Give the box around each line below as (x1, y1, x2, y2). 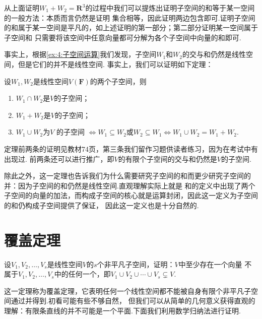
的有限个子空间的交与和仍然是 (118, 153, 217, 164)
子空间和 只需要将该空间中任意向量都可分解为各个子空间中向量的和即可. (4, 32, 241, 42)
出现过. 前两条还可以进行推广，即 (4, 153, 114, 164)
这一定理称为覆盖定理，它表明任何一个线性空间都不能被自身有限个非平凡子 (4, 285, 251, 296)
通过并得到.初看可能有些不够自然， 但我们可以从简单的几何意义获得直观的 (11, 295, 255, 306)
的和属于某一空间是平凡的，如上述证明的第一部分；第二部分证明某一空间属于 (4, 22, 258, 33)
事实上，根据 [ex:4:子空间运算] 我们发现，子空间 (4, 49, 157, 59)
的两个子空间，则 (90, 76, 147, 86)
